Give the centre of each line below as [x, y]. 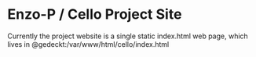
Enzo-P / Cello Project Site [95, 14]
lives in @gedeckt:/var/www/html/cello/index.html [88, 44]
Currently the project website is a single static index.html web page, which [128, 36]
